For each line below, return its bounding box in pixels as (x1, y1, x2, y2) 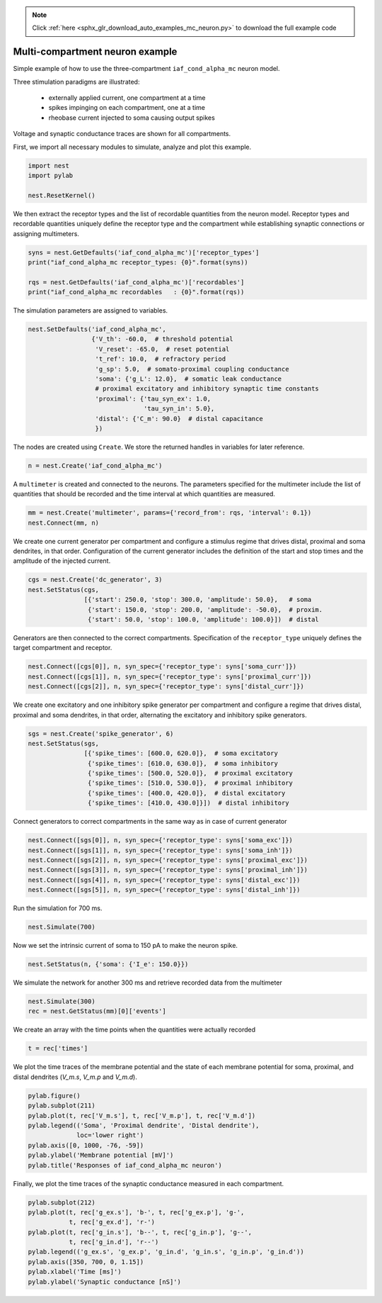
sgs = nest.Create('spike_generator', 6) (28, 729, 174, 737)
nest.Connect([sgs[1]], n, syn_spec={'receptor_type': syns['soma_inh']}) (28, 846, 294, 854)
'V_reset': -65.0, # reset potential (95, 345, 230, 353)
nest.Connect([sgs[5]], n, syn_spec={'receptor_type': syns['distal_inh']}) (28, 886, 301, 894)
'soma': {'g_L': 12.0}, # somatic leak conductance (95, 375, 282, 383)
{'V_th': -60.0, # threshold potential (91, 335, 233, 343)
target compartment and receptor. (13, 644, 112, 652)
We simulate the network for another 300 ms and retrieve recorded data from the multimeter (13, 978, 282, 987)
